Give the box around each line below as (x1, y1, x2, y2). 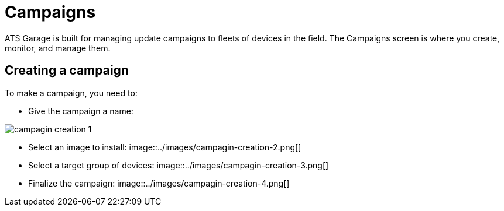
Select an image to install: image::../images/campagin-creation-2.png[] (28, 142, 301, 152)
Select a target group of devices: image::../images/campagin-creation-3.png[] (28, 160, 329, 170)
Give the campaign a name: (28, 105, 133, 116)
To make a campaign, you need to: (5, 87, 138, 98)
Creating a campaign (5, 63, 129, 78)
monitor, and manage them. (5, 43, 111, 53)
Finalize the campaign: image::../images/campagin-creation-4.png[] (28, 178, 290, 188)
